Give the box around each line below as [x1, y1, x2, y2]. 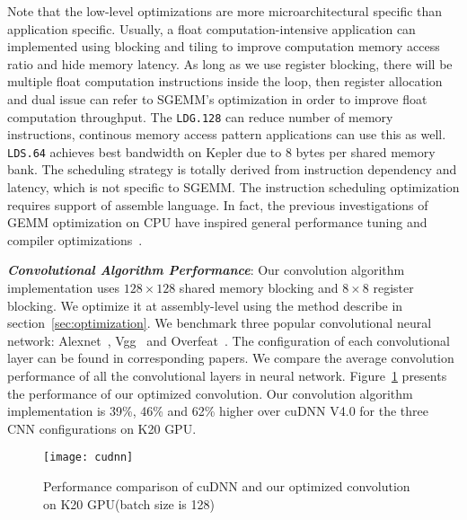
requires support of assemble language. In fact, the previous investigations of [7, 195, 428, 214]
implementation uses [7, 278, 119, 297]
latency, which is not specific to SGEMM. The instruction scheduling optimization [7, 178, 460, 197]
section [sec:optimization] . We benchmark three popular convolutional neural [7, 313, 432, 332]
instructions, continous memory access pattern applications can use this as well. [7, 125, 446, 144]
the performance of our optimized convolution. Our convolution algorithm [7, 383, 413, 402]
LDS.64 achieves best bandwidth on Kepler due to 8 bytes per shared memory [7, 142, 436, 161]
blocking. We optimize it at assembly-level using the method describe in [7, 295, 403, 314]
